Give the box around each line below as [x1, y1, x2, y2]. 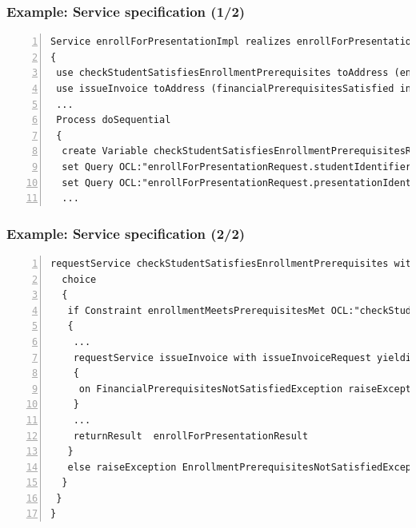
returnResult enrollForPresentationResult [73, 430, 309, 442]
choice [62, 273, 97, 285]
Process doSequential [56, 114, 171, 126]
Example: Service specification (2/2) [6, 223, 246, 243]
